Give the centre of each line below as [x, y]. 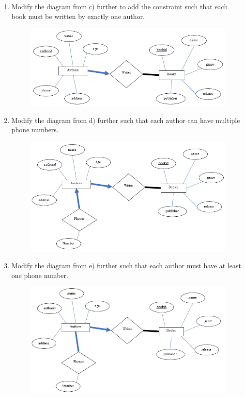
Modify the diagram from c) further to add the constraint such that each [120, 6]
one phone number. [40, 275]
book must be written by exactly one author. [78, 16]
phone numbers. [35, 129]
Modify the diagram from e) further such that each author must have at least [126, 266]
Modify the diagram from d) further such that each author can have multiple [126, 120]
